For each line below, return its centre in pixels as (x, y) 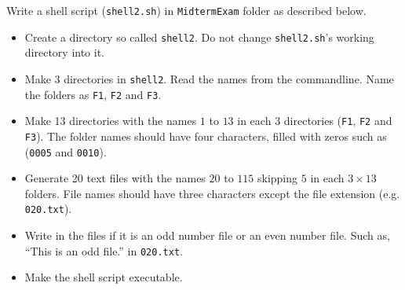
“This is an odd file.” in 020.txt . (104, 250)
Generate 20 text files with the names (115, 178)
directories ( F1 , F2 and (338, 121)
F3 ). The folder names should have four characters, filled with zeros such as (206, 136)
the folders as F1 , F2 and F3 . (93, 94)
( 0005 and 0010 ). (66, 151)
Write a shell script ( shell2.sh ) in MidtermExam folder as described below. (186, 10)
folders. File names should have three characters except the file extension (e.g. (212, 193)
